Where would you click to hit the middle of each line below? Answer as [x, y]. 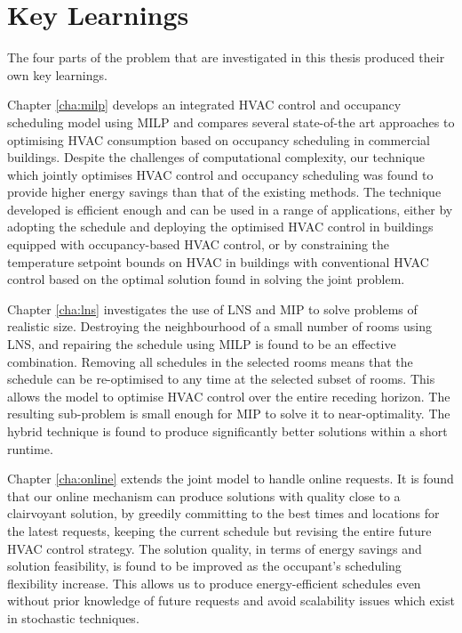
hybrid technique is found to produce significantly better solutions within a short [227, 431]
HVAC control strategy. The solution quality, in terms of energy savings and [215, 548]
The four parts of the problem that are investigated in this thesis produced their [226, 57]
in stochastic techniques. [73, 617]
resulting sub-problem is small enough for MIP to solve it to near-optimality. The [229, 414]
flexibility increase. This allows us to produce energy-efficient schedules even [214, 583]
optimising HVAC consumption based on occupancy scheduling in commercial [219, 139]
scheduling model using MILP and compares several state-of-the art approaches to [231, 122]
